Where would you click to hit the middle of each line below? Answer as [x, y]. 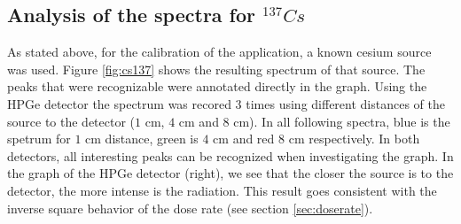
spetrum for [39, 139]
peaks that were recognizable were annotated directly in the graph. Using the [217, 86]
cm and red [244, 139]
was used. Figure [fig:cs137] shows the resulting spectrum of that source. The [216, 69]
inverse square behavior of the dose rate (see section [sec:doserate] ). [190, 208]
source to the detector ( [71, 121]
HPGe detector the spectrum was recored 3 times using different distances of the [226, 103]
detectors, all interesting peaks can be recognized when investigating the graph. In [230, 155]
